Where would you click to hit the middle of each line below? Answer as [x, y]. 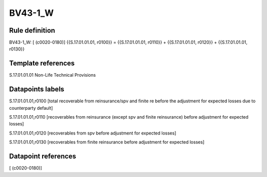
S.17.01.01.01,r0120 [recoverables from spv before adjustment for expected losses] [93, 133]
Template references [42, 64]
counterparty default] [31, 108]
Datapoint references [43, 156]
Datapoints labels [37, 89]
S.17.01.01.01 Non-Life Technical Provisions [52, 75]
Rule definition [32, 30]
